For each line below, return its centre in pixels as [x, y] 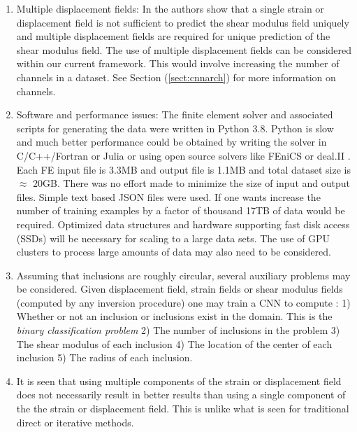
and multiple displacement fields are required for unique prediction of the [173, 36]
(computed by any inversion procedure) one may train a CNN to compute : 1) [183, 302]
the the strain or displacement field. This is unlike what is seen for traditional [183, 409]
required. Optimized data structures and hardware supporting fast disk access [183, 224]
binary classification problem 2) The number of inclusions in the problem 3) [178, 330]
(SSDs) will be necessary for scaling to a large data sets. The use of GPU [173, 238]
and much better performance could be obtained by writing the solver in [172, 142]
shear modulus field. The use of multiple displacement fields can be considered [184, 49]
